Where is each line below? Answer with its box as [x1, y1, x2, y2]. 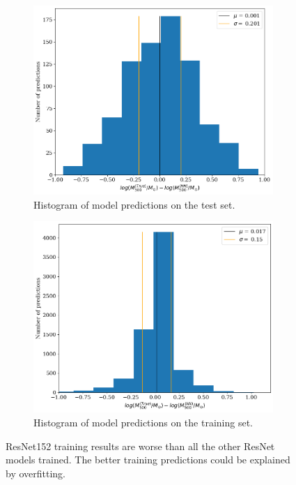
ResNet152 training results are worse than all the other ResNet [6, 438, 275, 453]
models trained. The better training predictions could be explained [6, 452, 290, 467]
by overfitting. [6, 465, 66, 480]
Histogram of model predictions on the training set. [33, 415, 253, 430]
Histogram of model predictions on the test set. [33, 197, 235, 211]
